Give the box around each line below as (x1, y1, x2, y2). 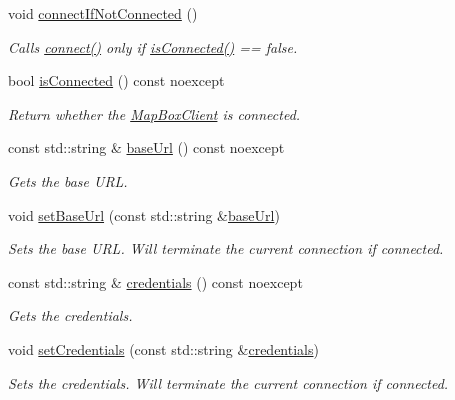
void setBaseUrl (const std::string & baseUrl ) (8, 204, 280, 225)
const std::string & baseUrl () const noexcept (8, 137, 285, 158)
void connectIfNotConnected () (8, 3, 198, 23)
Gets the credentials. (8, 305, 133, 326)
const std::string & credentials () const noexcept (8, 271, 303, 292)
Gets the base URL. (8, 170, 128, 191)
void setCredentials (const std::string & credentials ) (8, 338, 319, 359)
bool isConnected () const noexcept (8, 70, 225, 91)
